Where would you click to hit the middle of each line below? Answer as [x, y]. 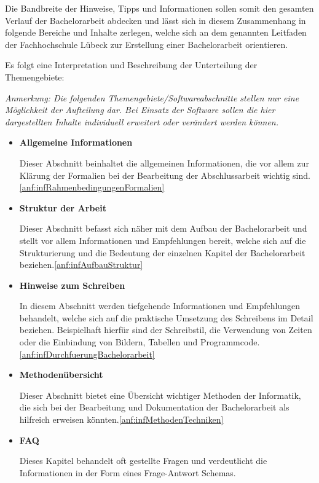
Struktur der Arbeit [63, 207]
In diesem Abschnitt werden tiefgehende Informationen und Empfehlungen [160, 306]
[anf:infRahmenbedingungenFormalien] [92, 187]
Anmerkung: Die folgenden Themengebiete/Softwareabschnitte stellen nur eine [152, 97]
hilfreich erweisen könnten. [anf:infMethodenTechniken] [121, 419]
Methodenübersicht [61, 375]
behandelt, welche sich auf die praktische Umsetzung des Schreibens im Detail [166, 317]
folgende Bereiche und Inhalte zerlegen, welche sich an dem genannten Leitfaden [156, 32]
